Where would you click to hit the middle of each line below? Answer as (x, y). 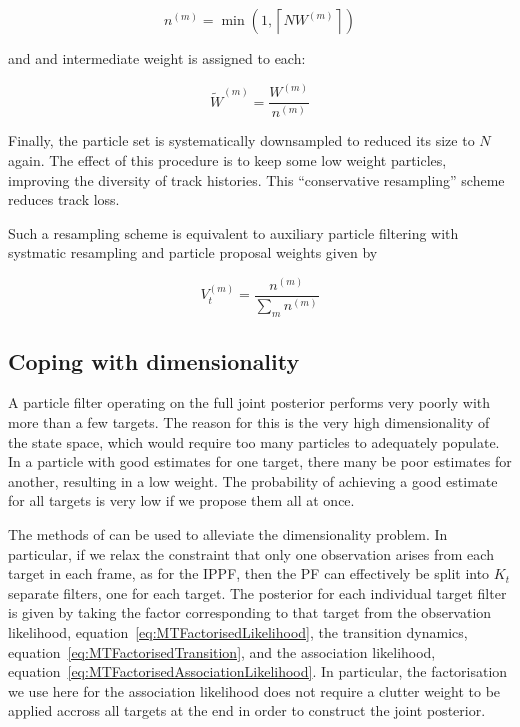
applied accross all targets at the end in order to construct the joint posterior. (247, 710)
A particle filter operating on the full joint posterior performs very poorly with (249, 402)
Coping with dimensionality (154, 360)
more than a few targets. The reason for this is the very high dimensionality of (249, 422)
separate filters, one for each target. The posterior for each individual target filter (257, 592)
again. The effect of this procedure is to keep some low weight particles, (227, 160)
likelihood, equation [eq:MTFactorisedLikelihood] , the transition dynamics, (238, 631)
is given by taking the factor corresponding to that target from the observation (250, 612)
